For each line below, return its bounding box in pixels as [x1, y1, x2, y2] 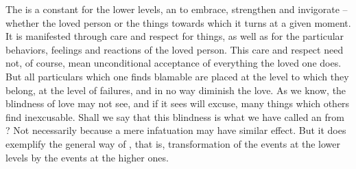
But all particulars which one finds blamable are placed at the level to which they [5, 69, 349, 83]
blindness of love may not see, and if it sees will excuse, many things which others [5, 96, 350, 111]
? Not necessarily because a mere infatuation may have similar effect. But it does [5, 123, 346, 137]
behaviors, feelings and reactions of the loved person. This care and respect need [5, 42, 344, 56]
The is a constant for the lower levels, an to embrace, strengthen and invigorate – [5, 2, 348, 16]
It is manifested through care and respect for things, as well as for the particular [5, 29, 344, 43]
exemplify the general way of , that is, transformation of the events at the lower [5, 136, 341, 150]
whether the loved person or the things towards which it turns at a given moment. [5, 15, 351, 30]
